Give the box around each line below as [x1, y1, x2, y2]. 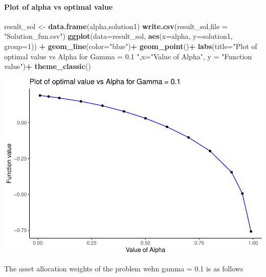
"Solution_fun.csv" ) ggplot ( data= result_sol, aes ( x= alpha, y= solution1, [4, 31, 233, 41]
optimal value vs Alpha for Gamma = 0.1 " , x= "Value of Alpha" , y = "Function [4, 51, 252, 61]
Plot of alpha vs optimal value [4, 1, 113, 12]
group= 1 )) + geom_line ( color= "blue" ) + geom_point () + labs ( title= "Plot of [4, 40, 257, 51]
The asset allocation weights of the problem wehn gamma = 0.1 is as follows [4, 263, 243, 274]
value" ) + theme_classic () [4, 61, 91, 72]
